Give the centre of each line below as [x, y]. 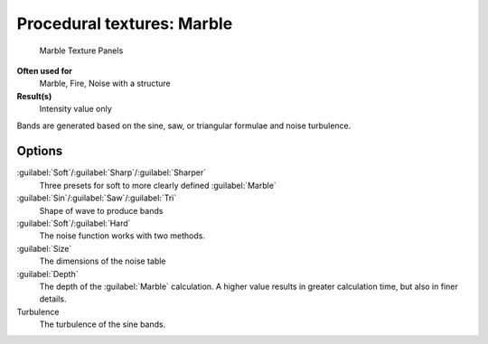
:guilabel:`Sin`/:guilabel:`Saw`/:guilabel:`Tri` [97, 198]
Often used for [44, 70]
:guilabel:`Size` [44, 248]
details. [53, 299]
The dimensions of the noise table [103, 261]
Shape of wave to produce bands [101, 210]
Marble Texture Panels [81, 51]
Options [40, 151]
